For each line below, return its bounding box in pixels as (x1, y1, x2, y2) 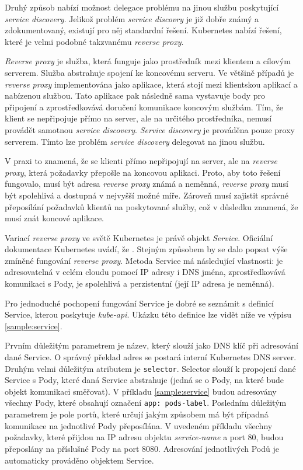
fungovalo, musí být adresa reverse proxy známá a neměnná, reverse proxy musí (5, 177, 288, 190)
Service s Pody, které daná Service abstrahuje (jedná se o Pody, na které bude (5, 374, 284, 386)
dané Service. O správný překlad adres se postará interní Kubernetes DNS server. (5, 351, 297, 363)
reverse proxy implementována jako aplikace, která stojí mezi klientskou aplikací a (5, 78, 298, 90)
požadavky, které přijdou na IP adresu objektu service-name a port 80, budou (5, 431, 284, 443)
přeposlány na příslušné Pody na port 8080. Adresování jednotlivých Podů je (5, 442, 279, 454)
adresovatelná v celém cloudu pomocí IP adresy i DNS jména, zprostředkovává (5, 266, 285, 278)
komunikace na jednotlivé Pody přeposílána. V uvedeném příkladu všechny (5, 419, 273, 431)
